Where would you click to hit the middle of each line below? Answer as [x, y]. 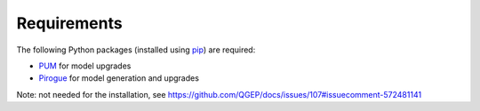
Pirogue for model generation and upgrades [119, 78]
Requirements [70, 23]
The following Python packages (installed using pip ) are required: [136, 50]
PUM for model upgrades [85, 66]
